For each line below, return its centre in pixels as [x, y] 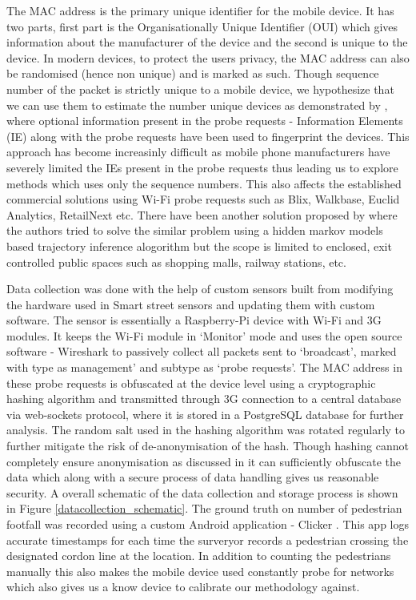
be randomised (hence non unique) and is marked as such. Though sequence [193, 73]
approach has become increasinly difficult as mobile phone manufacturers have [198, 152]
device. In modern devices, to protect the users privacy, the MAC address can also [208, 57]
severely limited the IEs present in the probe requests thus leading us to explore [202, 167]
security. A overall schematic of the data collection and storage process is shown [202, 492]
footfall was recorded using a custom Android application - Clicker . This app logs [208, 524]
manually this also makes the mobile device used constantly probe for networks [200, 571]
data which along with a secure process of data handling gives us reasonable [193, 477]
